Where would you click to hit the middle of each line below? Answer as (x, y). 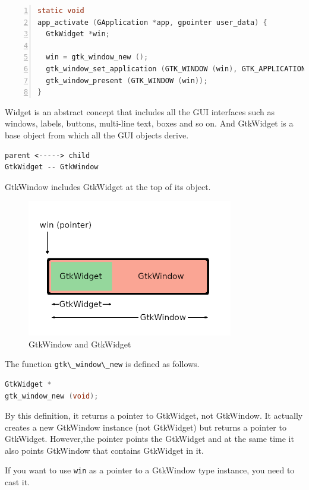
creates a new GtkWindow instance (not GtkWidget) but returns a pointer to (146, 427)
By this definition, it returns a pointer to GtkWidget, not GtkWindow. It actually (154, 415)
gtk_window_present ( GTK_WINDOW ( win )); (127, 80)
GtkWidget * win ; (78, 34)
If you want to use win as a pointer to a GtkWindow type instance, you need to (150, 470)
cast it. (18, 482)
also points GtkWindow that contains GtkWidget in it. (104, 450)
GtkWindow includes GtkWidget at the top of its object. (108, 186)
